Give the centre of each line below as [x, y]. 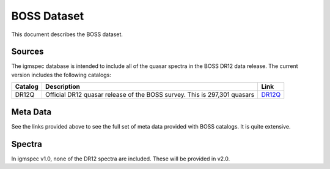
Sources [28, 52]
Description [63, 87]
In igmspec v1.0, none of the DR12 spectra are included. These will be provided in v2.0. [121, 159]
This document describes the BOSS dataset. [67, 34]
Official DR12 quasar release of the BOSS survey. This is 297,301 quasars [150, 95]
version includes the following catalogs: [61, 75]
